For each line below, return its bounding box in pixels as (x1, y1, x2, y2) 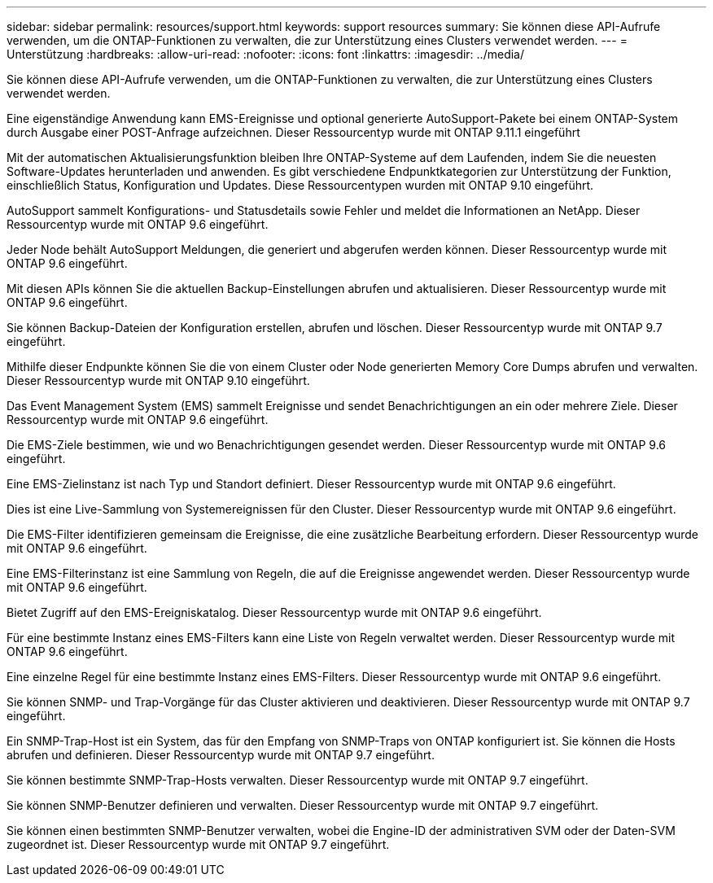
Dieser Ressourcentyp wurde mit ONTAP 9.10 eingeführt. (7, 374, 310, 387)
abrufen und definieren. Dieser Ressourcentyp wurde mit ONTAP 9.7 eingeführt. (7, 748, 435, 762)
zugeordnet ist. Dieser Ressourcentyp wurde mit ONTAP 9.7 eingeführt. (7, 837, 390, 851)
